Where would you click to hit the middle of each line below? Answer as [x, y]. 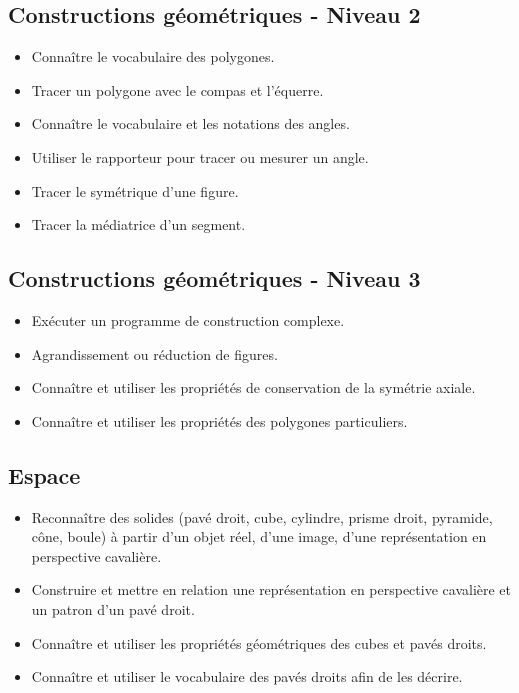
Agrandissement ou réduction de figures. [154, 353]
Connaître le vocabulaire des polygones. [153, 56]
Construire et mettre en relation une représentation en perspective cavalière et [271, 589]
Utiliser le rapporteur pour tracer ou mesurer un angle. [200, 156]
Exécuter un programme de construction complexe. [188, 319]
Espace [44, 474]
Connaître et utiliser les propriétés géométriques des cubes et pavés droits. [259, 642]
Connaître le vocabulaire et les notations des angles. [190, 123]
